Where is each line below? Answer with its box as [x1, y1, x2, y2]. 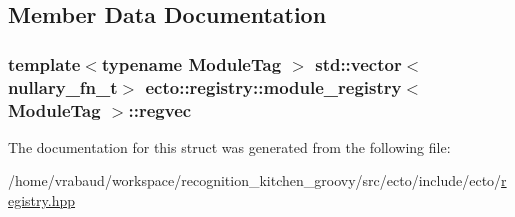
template [8, 51, 81, 76]
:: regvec [128, 97, 192, 122]
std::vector [315, 51, 402, 76]
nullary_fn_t [8, 74, 118, 99]
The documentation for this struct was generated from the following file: [8, 136, 451, 157]
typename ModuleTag [101, 51, 282, 76]
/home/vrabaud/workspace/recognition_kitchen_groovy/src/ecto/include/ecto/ [8, 170, 502, 191]
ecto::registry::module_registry [145, 74, 402, 99]
